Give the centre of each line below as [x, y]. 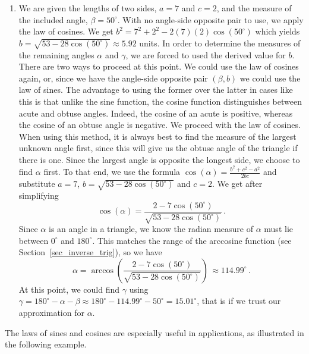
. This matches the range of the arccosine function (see [192, 240]
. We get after [237, 184]
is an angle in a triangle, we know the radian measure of [151, 228]
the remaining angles [56, 54]
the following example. [46, 344]
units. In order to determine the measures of [220, 43]
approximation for [51, 312]
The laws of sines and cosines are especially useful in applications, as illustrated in [154, 332]
